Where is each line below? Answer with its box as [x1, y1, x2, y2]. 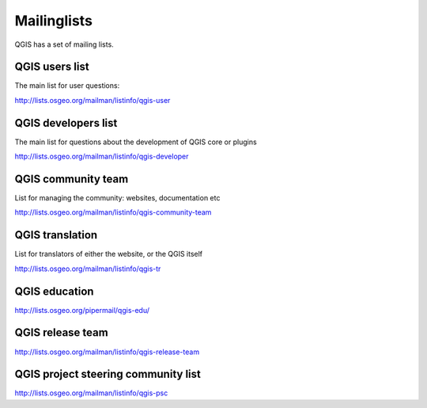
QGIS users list [14, 60, 90, 74]
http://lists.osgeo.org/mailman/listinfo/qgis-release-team [14, 347, 200, 357]
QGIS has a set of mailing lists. [14, 40, 114, 49]
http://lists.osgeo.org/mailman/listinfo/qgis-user [14, 95, 171, 105]
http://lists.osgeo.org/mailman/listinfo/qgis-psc [14, 388, 168, 398]
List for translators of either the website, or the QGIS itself [14, 250, 203, 259]
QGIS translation [14, 228, 98, 242]
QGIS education [14, 284, 94, 298]
